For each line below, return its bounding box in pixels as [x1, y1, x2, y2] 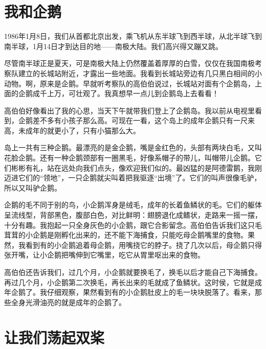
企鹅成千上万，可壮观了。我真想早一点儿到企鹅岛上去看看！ [18, 88, 219, 99]
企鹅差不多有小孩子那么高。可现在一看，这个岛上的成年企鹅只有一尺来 [18, 115, 255, 126]
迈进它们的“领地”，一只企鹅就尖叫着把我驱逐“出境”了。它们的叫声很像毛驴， [4, 172, 261, 183]
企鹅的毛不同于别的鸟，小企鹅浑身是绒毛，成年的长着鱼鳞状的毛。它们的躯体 [4, 199, 262, 210]
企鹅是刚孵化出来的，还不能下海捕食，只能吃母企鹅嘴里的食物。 [32, 229, 248, 240]
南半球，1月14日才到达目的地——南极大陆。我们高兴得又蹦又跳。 [4, 40, 223, 51]
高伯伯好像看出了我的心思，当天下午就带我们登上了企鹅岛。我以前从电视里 [4, 105, 255, 115]
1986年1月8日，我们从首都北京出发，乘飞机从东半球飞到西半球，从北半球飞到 [4, 31, 262, 41]
